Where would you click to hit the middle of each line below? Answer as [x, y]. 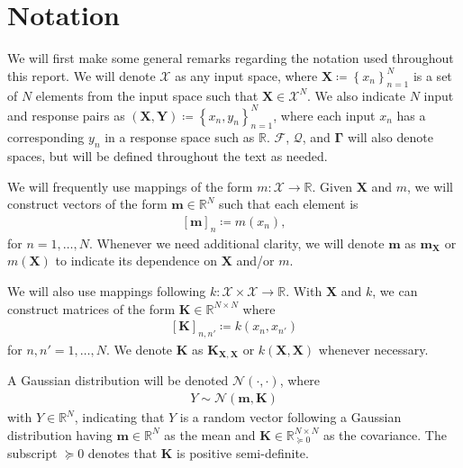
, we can [395, 291]
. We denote [139, 350]
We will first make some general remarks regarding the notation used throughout [231, 58]
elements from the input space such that [147, 95]
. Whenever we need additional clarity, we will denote [236, 243]
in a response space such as [180, 137]
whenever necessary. [373, 350]
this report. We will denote [82, 75]
